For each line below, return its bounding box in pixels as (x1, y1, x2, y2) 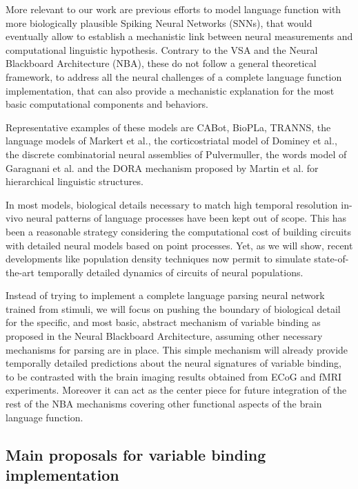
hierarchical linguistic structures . (6, 174, 143, 189)
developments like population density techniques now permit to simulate (6, 251, 311, 266)
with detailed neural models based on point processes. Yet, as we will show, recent (6, 238, 353, 252)
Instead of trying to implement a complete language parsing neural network (6, 288, 325, 303)
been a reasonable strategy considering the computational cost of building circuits (6, 224, 352, 238)
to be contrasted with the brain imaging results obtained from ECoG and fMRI (6, 369, 342, 383)
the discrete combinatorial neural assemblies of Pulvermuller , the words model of (6, 146, 347, 161)
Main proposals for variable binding (6, 443, 266, 465)
